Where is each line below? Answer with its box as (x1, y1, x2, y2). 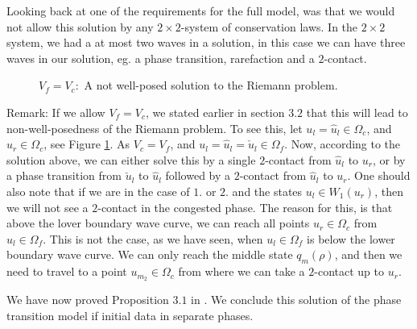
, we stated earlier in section (146, 103, 285, 120)
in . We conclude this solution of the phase (191, 290, 402, 307)
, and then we (334, 246, 403, 263)
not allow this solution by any (6, 18, 154, 35)
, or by (373, 151, 406, 168)
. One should (347, 167, 411, 184)
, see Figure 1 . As (43, 135, 130, 152)
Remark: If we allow (6, 103, 105, 120)
